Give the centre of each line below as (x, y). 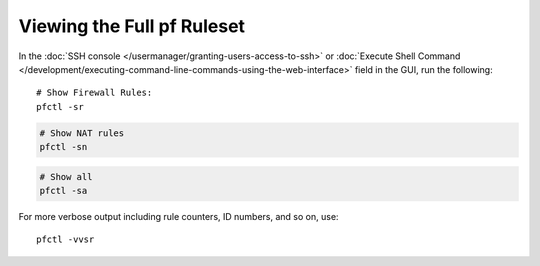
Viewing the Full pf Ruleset (131, 26)
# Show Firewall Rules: (94, 93)
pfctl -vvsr (65, 239)
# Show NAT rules (82, 133)
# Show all (66, 176)
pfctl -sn (63, 147)
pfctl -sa (63, 191)
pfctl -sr (60, 106)
